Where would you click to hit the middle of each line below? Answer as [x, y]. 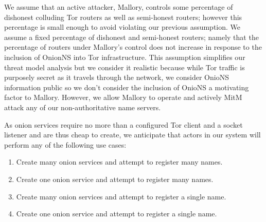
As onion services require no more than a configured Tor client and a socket [123, 124]
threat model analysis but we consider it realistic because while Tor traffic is [125, 67]
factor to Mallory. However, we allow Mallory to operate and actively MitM [123, 97]
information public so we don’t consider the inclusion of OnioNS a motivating [127, 87]
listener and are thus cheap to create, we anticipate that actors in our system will [132, 135]
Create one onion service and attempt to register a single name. [117, 214]
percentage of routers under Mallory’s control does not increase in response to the [133, 47]
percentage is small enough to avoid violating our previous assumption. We [122, 27]
